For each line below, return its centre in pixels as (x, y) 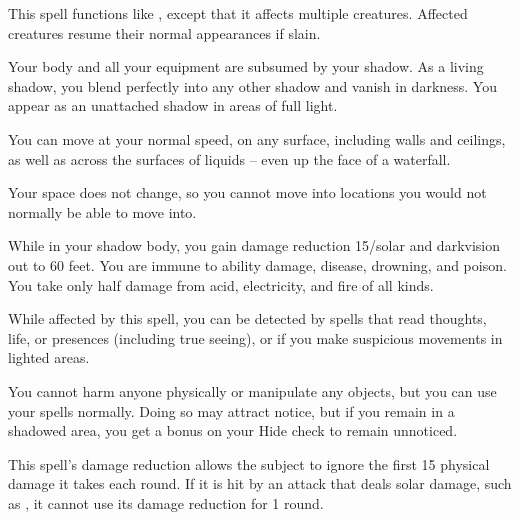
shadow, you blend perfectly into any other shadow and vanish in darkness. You (252, 85)
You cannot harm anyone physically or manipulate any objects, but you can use (252, 390)
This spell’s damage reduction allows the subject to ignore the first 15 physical (249, 463)
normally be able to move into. (102, 211)
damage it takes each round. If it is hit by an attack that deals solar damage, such (260, 483)
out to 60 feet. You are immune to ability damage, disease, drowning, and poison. (257, 264)
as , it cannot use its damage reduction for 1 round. (166, 502)
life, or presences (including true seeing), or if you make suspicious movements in (255, 337)
